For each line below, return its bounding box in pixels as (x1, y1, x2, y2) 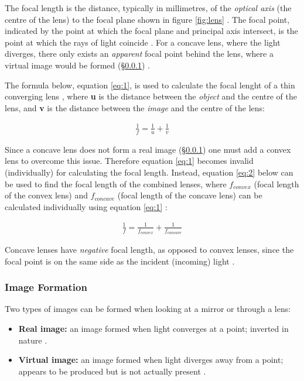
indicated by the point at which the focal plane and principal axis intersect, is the (5, 25, 298, 37)
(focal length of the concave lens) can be (117, 189, 262, 201)
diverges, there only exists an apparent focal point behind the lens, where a (5, 47, 274, 60)
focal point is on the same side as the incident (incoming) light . (5, 255, 235, 267)
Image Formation (5, 280, 87, 294)
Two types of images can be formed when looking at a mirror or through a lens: (5, 303, 291, 315)
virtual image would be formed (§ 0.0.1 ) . (5, 59, 151, 71)
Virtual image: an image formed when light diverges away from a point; (18, 353, 283, 366)
